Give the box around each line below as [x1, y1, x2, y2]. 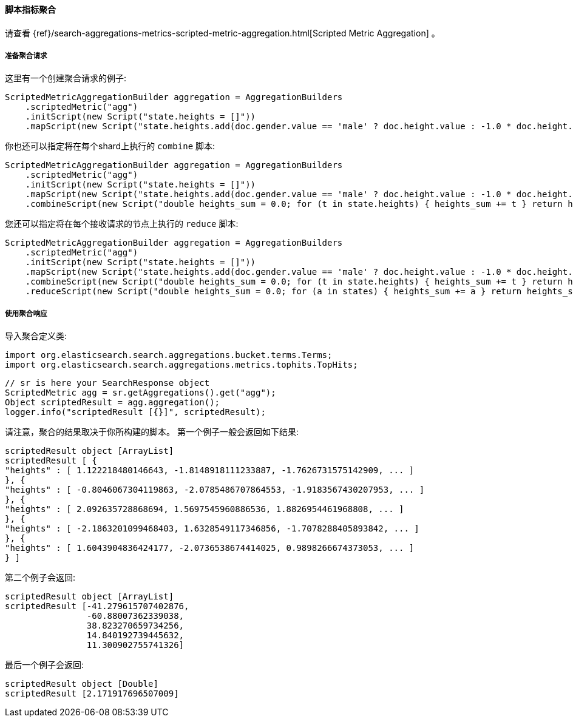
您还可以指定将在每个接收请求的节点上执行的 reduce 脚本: [5, 218, 239, 229]
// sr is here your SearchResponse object [5, 378, 210, 388]
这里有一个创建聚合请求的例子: [5, 73, 127, 84]
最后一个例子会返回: [5, 660, 84, 670]
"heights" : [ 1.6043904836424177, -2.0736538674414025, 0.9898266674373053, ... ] [5, 543, 415, 553]
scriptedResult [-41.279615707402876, [5, 601, 189, 612]
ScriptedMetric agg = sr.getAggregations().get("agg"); [5, 388, 276, 398]
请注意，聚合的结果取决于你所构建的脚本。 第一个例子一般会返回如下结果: [5, 427, 299, 437]
